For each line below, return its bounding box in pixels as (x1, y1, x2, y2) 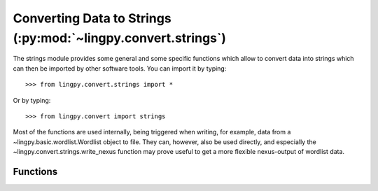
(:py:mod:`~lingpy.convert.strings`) (13, 30, 227, 45)
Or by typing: (13, 96, 51, 104)
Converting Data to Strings (13, 10, 171, 26)
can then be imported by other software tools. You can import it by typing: (13, 64, 227, 73)
